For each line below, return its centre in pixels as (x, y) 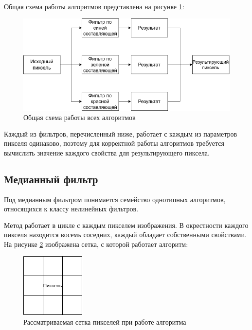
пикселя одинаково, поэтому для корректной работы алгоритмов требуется (114, 143)
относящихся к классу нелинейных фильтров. (71, 209)
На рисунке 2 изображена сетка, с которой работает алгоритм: (96, 244)
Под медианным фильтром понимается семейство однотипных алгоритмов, (115, 199)
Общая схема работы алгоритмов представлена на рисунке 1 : (94, 6)
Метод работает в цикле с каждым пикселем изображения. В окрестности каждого (126, 225)
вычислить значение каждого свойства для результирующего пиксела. (107, 152)
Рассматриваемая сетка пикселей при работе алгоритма (105, 322)
